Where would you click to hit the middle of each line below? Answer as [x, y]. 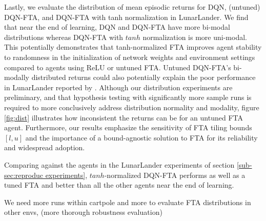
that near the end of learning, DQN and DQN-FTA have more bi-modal [117, 27]
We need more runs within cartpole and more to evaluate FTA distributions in [128, 202]
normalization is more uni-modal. [195, 37]
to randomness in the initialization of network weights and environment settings [130, 57]
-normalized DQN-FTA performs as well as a [175, 175]
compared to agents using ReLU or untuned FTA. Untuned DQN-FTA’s [118, 67]
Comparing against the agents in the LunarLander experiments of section [119, 164]
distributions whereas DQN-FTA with [64, 37]
